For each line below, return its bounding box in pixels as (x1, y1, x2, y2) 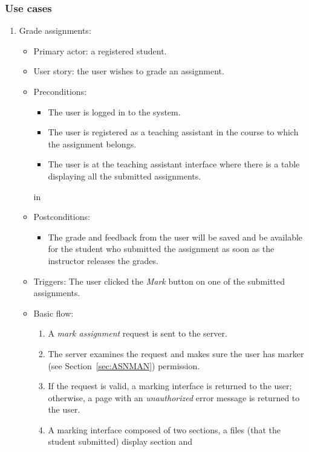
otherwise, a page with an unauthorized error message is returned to (48, 391, 300, 404)
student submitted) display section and (48, 435, 193, 448)
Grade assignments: (19, 24, 91, 37)
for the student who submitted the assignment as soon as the (48, 242, 275, 255)
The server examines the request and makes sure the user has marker (48, 347, 304, 360)
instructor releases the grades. (48, 254, 158, 266)
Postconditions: (33, 210, 90, 223)
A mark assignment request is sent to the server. (48, 327, 227, 340)
